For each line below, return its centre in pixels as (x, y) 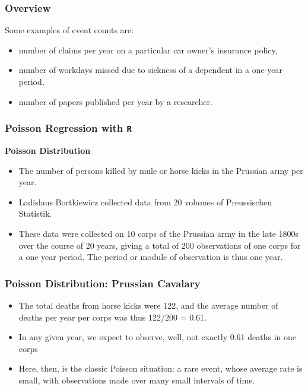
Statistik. (35, 213)
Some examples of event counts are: (69, 30)
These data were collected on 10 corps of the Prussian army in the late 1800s (159, 233)
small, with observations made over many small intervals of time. (137, 380)
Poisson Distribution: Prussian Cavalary (103, 283)
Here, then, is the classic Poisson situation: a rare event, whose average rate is (161, 368)
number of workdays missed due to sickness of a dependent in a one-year (151, 70)
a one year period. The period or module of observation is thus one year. (151, 257)
